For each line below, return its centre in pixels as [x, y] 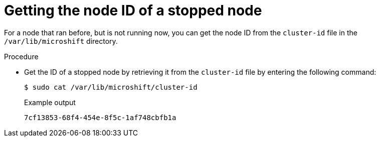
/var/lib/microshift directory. [61, 41]
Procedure [21, 56]
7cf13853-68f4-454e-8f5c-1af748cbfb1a [100, 117]
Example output [50, 102]
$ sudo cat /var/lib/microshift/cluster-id [111, 87]
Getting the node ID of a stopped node [133, 10]
